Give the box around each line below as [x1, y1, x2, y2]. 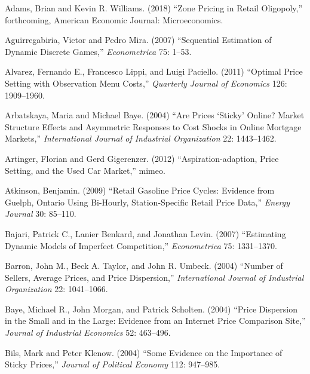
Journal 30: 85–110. [5, 207, 76, 220]
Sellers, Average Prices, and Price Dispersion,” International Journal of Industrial [5, 271, 304, 283]
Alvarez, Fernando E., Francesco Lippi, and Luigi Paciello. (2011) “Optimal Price [5, 65, 303, 78]
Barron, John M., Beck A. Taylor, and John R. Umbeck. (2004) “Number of [5, 259, 283, 272]
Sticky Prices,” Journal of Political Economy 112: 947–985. [5, 358, 220, 370]
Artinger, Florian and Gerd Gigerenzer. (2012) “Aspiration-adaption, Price [5, 152, 279, 164]
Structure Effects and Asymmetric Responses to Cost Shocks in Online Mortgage [5, 120, 302, 133]
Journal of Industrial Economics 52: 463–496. [5, 326, 171, 339]
